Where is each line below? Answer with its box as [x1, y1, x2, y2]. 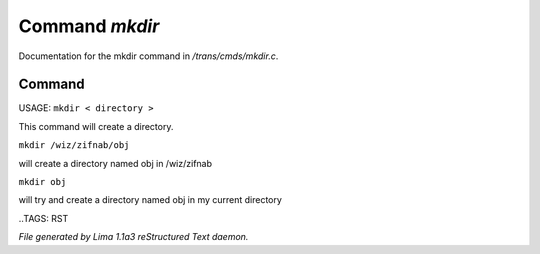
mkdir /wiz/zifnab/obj [18, 140, 130, 151]
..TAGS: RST [18, 212, 69, 224]
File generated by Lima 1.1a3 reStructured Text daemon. [18, 231, 249, 243]
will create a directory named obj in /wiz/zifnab [18, 157, 213, 169]
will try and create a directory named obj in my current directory [18, 194, 282, 206]
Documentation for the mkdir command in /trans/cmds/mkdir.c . [18, 50, 279, 62]
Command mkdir [18, 15, 160, 37]
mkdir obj [18, 176, 67, 188]
